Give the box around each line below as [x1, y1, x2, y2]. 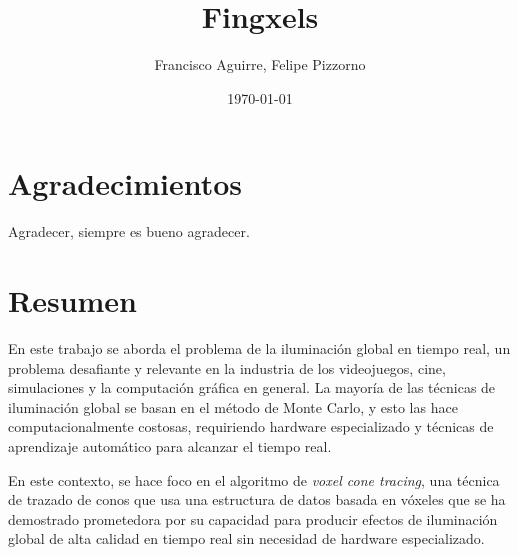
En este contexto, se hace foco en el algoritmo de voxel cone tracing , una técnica [8, 469, 500, 490]
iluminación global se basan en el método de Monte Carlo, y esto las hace [8, 396, 458, 417]
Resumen [8, 280, 137, 321]
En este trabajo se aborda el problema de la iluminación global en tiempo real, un [8, 337, 511, 358]
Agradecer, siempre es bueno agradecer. [8, 221, 250, 242]
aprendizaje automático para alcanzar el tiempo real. [8, 435, 332, 456]
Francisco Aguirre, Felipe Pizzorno [154, 54, 366, 75]
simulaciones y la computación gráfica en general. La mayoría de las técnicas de [8, 377, 496, 398]
